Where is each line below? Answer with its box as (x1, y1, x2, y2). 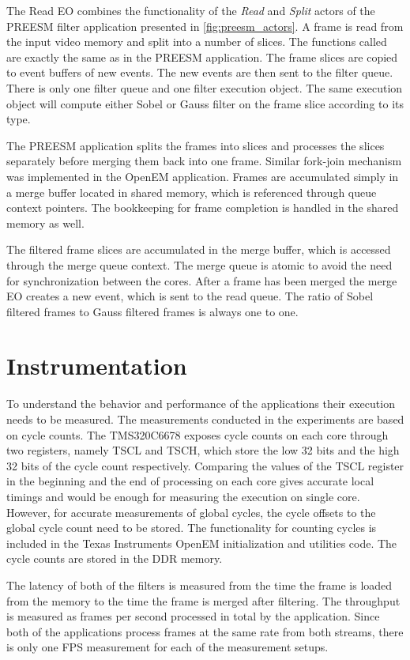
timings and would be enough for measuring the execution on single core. (6, 488, 360, 504)
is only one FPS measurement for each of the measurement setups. (6, 639, 329, 655)
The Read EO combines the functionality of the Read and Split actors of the (6, 2, 375, 18)
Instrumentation (6, 349, 187, 382)
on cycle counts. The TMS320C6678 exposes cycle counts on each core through (6, 426, 389, 443)
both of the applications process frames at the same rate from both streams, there (6, 623, 404, 639)
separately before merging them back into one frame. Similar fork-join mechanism (6, 153, 402, 169)
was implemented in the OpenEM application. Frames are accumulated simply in (6, 168, 399, 184)
